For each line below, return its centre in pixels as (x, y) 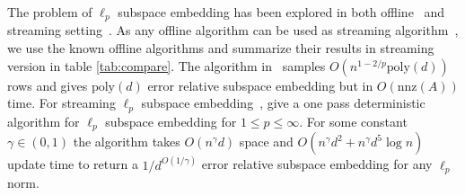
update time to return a (73, 164)
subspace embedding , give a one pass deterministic (283, 103)
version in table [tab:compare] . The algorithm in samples (167, 65)
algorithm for (44, 121)
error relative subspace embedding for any (317, 164)
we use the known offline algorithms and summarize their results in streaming (221, 48)
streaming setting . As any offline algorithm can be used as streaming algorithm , (233, 30)
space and (266, 142)
